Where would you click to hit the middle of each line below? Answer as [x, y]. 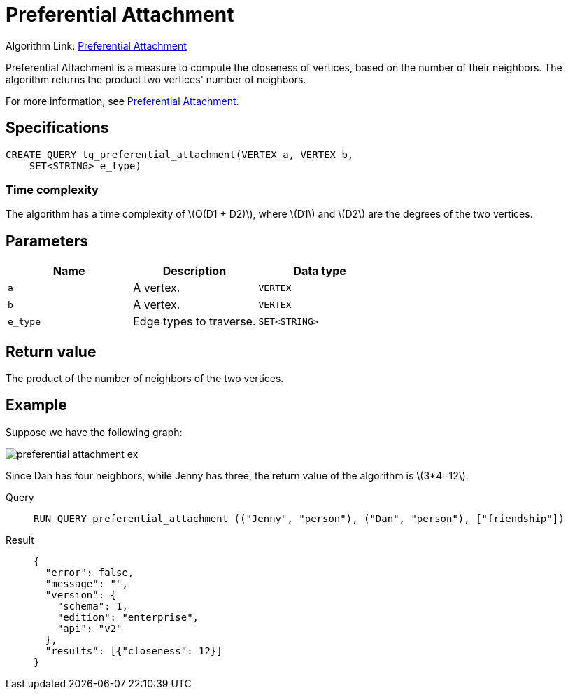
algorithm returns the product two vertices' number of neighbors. [156, 79]
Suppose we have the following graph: [94, 432]
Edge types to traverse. [194, 322]
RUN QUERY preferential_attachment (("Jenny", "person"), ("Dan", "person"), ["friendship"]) [299, 518]
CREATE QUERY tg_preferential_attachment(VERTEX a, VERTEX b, [180, 154]
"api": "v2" [90, 628]
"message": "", [86, 583]
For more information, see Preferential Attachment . [122, 101]
